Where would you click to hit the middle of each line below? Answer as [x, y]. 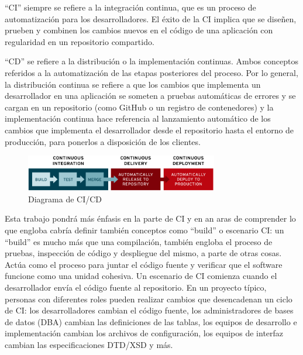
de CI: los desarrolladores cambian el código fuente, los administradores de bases [149, 310]
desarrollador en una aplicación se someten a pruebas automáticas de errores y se [150, 96]
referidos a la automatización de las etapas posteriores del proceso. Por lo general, [151, 72]
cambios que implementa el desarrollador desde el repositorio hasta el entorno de [149, 130]
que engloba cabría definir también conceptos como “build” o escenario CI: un [144, 230]
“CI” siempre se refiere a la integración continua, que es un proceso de [130, 7]
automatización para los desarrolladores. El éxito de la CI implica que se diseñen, [151, 18]
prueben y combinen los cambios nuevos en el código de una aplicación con [139, 30]
